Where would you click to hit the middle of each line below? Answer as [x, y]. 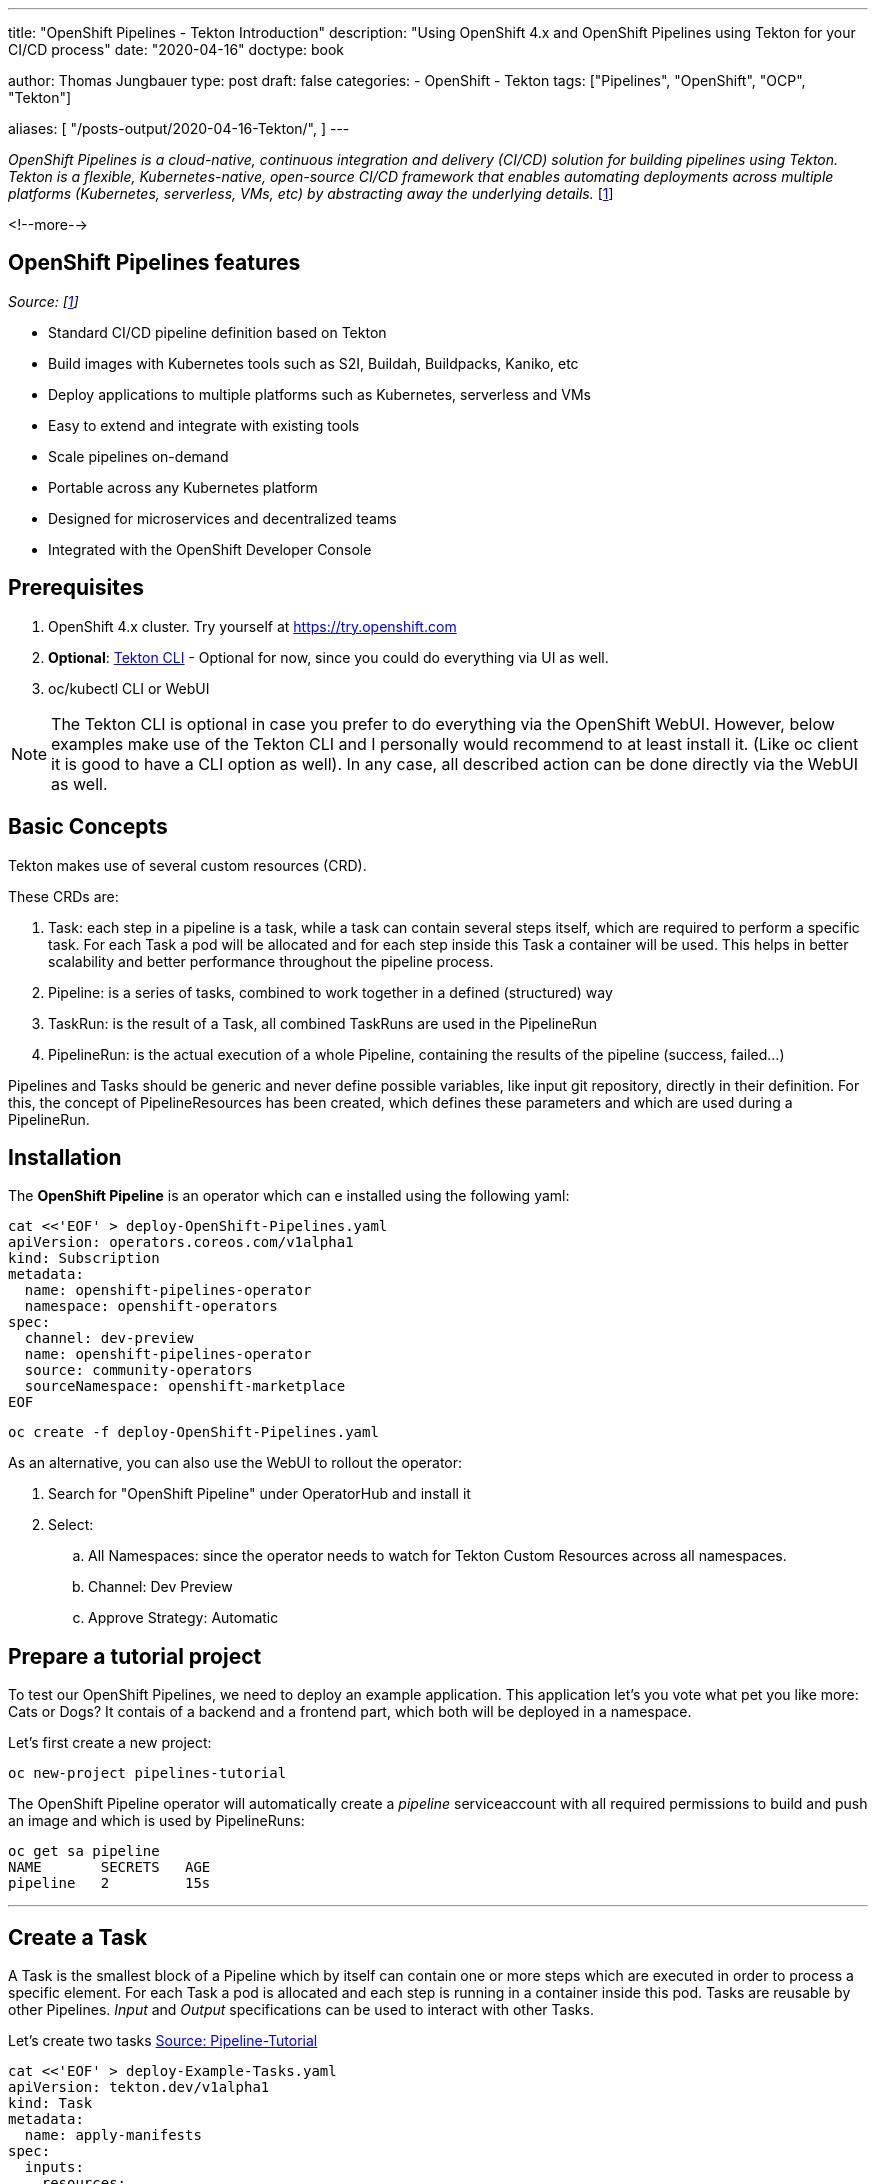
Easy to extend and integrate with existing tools [204, 425]
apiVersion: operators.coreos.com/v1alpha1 [181, 1242]
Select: [71, 1525]
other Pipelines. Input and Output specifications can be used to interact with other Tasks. [301, 2010]
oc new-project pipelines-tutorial [147, 1773]
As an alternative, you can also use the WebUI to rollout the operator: [235, 1463]
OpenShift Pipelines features [154, 263]
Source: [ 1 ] [43, 301]
